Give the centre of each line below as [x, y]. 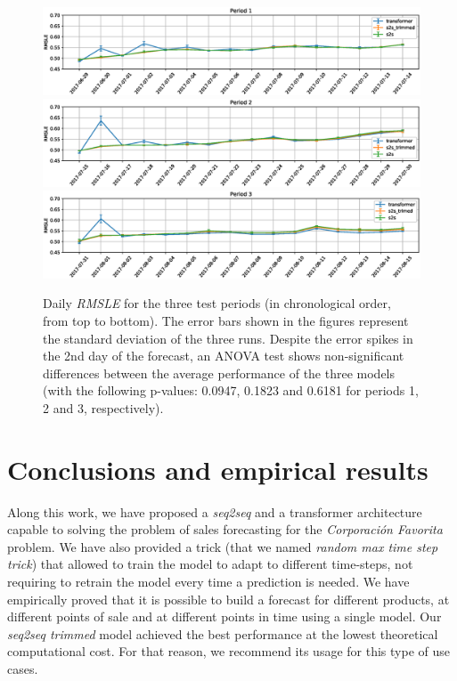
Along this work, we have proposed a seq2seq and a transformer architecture [215, 511]
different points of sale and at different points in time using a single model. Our [224, 616]
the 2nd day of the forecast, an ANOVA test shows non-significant [224, 356]
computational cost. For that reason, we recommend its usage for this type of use [228, 651]
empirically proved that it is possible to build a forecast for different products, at [228, 599]
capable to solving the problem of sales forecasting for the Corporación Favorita [225, 529]
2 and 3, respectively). [103, 407]
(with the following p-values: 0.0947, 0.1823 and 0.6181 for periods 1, [231, 390]
